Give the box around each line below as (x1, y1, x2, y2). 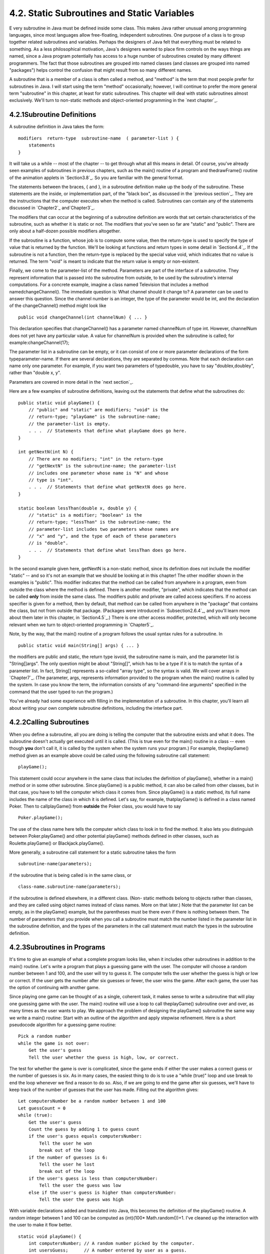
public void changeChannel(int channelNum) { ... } (18, 314, 147, 320)
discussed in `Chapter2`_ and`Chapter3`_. (9, 205, 95, 211)
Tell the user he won (39, 1140, 92, 1146)
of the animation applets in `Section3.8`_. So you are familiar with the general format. (9, 175, 183, 181)
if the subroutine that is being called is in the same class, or (9, 872, 132, 878)
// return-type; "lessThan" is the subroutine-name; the (28, 519, 171, 525)
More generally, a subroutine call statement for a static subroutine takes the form (9, 849, 176, 855)
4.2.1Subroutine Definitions (9, 110, 96, 119)
